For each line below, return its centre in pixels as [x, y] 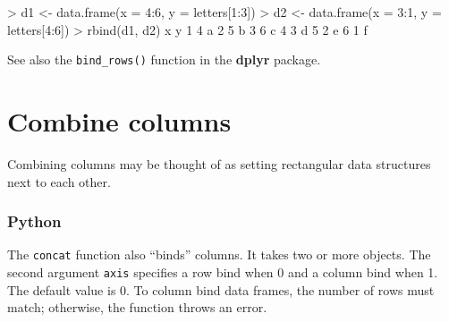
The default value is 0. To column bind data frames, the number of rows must [221, 289]
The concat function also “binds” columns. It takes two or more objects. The [219, 254]
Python [34, 221]
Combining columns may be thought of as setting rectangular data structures [219, 163]
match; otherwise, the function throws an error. [137, 307]
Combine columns [119, 121]
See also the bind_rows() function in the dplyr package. [164, 59]
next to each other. [59, 181]
